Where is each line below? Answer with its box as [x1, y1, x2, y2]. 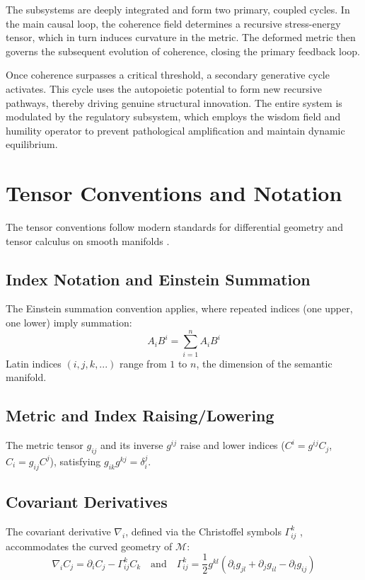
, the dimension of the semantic [196, 356, 332, 370]
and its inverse [100, 438, 163, 453]
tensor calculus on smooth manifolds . [6, 233, 170, 248]
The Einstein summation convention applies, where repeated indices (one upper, [6, 301, 353, 316]
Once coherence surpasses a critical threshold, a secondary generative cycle [6, 67, 330, 82]
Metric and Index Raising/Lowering [6, 404, 274, 426]
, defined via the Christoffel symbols [125, 523, 282, 538]
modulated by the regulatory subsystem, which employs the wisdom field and [6, 109, 341, 124]
